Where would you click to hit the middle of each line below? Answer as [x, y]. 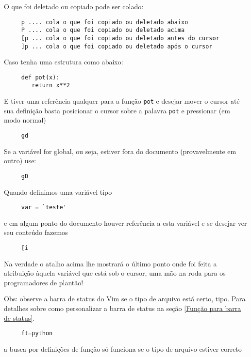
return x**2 [51, 85]
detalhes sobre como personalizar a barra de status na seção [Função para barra [123, 308]
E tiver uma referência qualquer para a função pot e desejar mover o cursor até [122, 101]
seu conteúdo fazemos [36, 232]
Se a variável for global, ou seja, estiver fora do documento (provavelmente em [120, 151]
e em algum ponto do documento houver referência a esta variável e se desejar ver [125, 223]
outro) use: [20, 161]
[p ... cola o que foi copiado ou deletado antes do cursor [120, 38]
